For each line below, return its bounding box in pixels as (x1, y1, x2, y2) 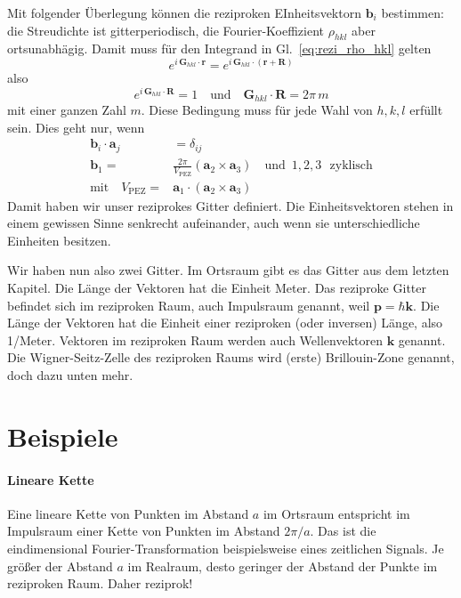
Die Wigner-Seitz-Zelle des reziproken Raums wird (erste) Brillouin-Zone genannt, (7, 348, 455, 367)
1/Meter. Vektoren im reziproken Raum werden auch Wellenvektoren (7, 330, 383, 349)
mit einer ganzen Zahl (7, 101, 126, 119)
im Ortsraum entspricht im (263, 504, 410, 522)
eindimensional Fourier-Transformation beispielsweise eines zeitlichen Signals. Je (7, 538, 444, 557)
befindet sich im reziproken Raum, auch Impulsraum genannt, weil (7, 295, 370, 314)
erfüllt (409, 101, 443, 119)
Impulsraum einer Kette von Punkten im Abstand (7, 521, 280, 540)
